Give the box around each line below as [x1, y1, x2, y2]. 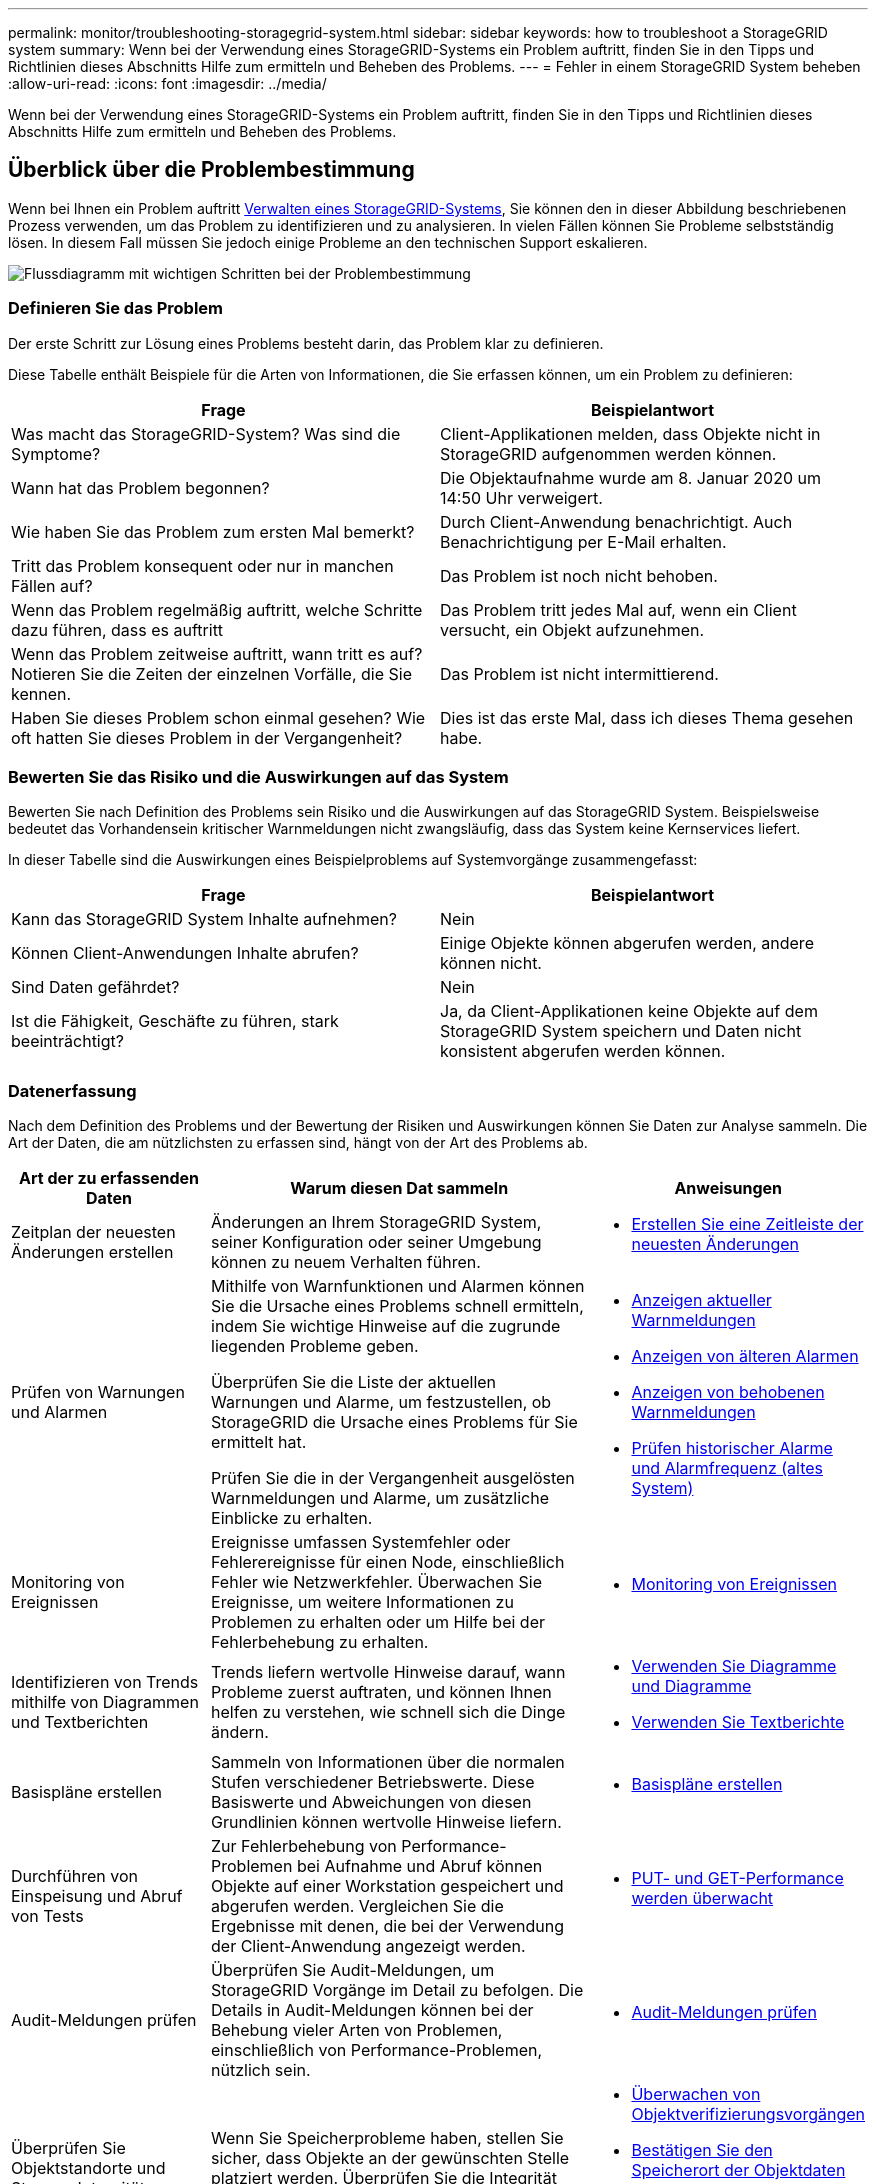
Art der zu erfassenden [19, 1168, 199, 1189]
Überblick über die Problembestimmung [8, 157, 415, 183]
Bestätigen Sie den [631, 2140, 773, 2161]
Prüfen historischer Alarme [631, 1438, 833, 1459]
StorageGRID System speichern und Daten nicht [440, 1021, 802, 1042]
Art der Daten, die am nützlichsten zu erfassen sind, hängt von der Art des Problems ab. [8, 1134, 588, 1152]
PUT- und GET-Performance [631, 1868, 844, 1889]
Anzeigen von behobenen [631, 1382, 825, 1403]
